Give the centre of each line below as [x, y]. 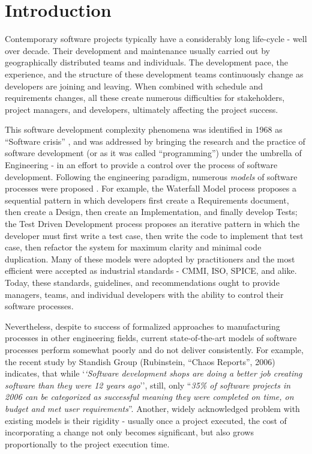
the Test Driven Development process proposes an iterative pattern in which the [152, 224]
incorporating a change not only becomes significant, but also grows [129, 432]
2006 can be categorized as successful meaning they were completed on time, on [149, 397]
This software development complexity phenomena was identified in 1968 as [144, 129]
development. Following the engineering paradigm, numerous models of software [151, 176]
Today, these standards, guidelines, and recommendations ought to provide [142, 282]
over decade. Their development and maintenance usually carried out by [138, 50]
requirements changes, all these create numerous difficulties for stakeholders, [145, 98]
